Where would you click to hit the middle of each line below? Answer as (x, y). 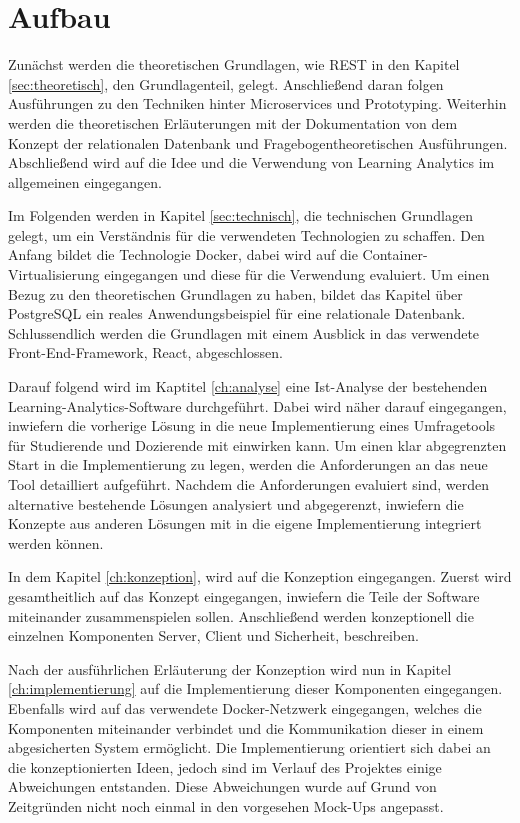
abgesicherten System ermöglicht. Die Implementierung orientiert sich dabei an (249, 747)
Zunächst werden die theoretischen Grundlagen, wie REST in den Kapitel (234, 64)
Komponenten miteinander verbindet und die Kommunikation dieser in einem (246, 727)
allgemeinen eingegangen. (85, 181)
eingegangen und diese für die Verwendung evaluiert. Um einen (297, 274)
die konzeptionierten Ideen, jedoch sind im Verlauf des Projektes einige (225, 766)
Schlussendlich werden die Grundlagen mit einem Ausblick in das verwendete (244, 332)
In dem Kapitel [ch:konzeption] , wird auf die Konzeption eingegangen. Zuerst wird (260, 576)
